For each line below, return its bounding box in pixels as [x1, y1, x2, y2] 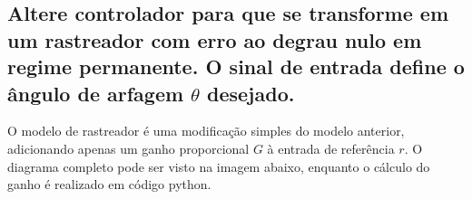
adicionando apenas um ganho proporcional [7, 138, 250, 157]
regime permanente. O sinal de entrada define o [7, 52, 465, 81]
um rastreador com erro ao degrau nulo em [7, 25, 422, 53]
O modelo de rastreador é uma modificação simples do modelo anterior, [7, 121, 405, 140]
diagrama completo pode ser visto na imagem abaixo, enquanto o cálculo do [7, 156, 430, 175]
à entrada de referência [267, 138, 395, 157]
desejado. [207, 79, 295, 107]
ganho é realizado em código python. [7, 175, 211, 194]
